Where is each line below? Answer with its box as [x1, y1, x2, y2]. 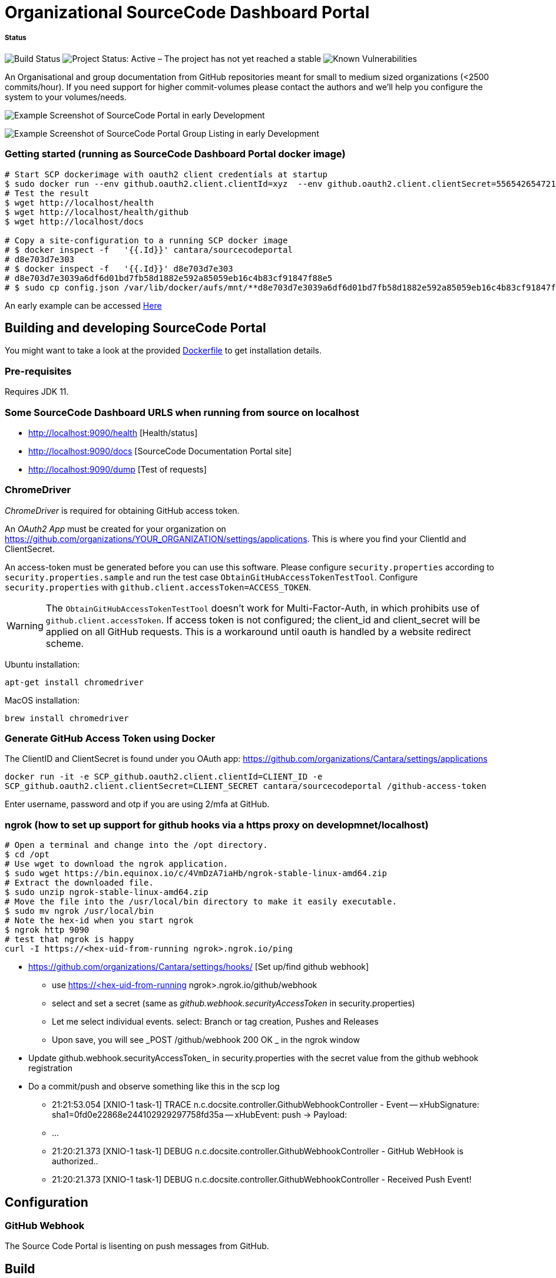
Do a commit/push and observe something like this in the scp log [28, 1081, 280, 1092]
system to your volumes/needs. [5, 91, 127, 102]
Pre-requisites [5, 365, 72, 377]
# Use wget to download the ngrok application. [5, 859, 229, 869]
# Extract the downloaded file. [5, 878, 154, 888]
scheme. [45, 637, 84, 649]
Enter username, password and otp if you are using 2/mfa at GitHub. [5, 799, 270, 810]
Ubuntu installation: [5, 659, 80, 669]
